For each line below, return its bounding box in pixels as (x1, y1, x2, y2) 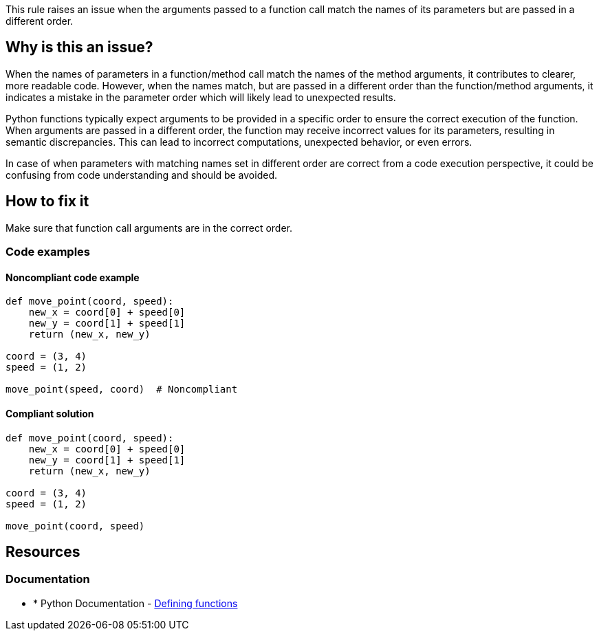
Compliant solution (6, 407, 94, 419)
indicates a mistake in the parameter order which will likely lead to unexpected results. (6, 91, 396, 103)
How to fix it (6, 193, 89, 210)
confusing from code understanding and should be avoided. (6, 168, 277, 181)
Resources (6, 542, 80, 560)
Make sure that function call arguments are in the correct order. (6, 221, 293, 234)
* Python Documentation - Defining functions (33, 597, 238, 609)
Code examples (6, 245, 91, 259)
